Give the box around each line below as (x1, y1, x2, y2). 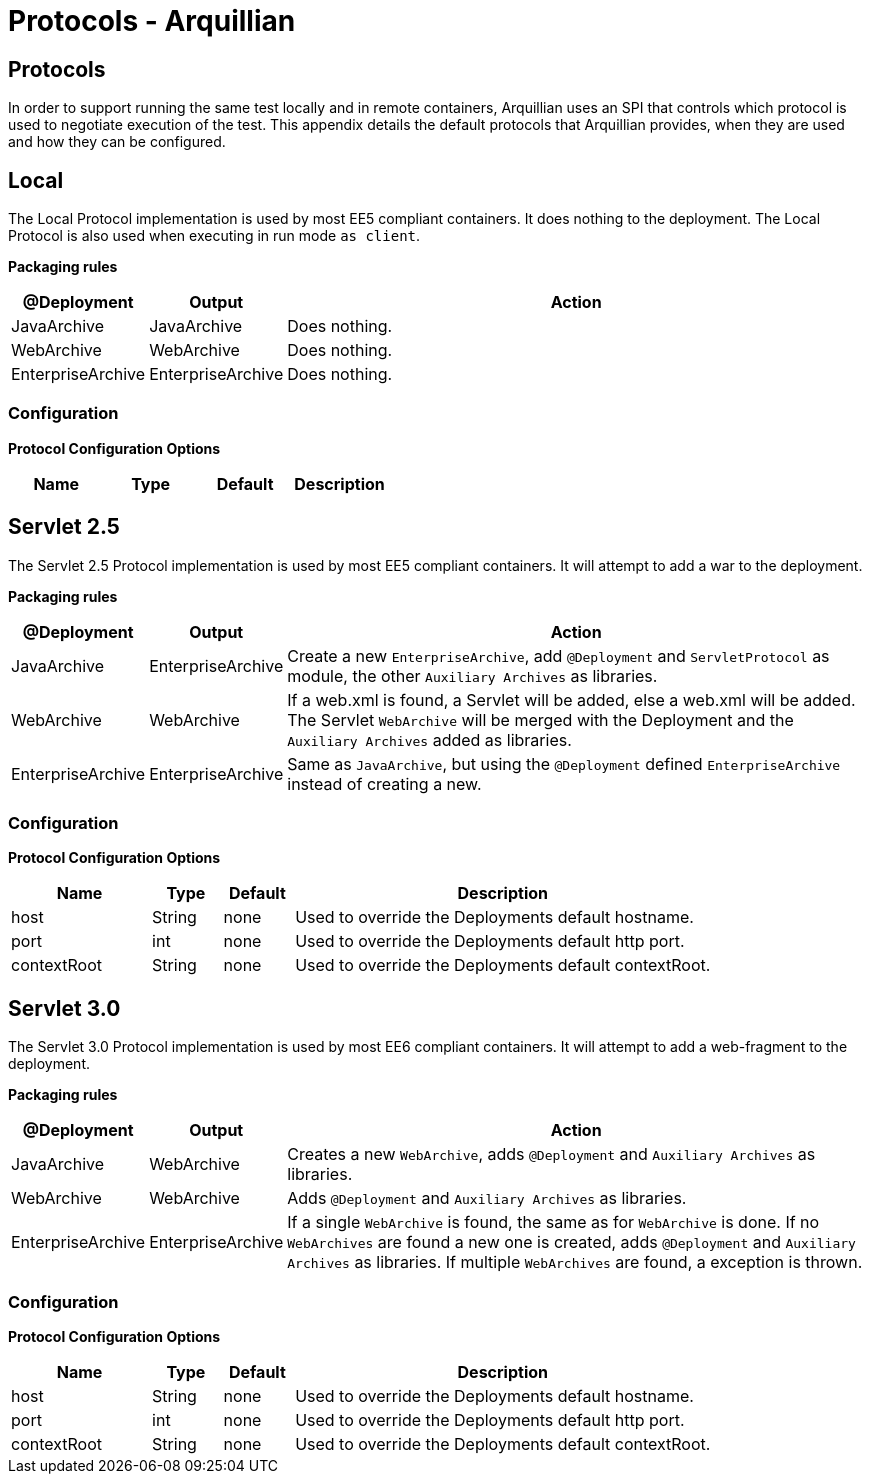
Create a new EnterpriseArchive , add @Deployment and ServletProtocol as (287, 645, 830, 666)
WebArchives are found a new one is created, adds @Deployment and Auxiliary (287, 1232, 856, 1253)
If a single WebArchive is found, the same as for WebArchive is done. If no (287, 1212, 820, 1233)
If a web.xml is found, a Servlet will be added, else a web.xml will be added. (287, 689, 856, 710)
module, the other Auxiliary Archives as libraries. (287, 665, 658, 686)
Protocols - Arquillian (8, 4, 296, 38)
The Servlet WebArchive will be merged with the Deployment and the (287, 709, 794, 730)
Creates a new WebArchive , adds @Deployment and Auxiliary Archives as (287, 1144, 816, 1165)
